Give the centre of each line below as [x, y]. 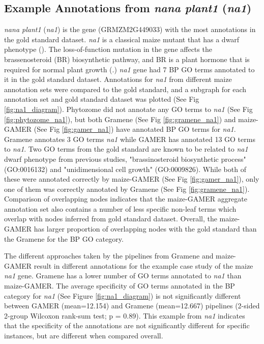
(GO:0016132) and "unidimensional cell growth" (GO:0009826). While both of [125, 169]
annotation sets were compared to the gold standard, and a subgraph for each [125, 89]
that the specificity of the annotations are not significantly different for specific [127, 325]
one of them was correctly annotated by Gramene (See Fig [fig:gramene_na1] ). [127, 189]
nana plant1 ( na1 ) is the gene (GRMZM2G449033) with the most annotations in [130, 29]
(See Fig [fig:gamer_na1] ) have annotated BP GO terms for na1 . [135, 129]
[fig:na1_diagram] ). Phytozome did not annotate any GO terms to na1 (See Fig [128, 109]
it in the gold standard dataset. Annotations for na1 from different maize [118, 79]
